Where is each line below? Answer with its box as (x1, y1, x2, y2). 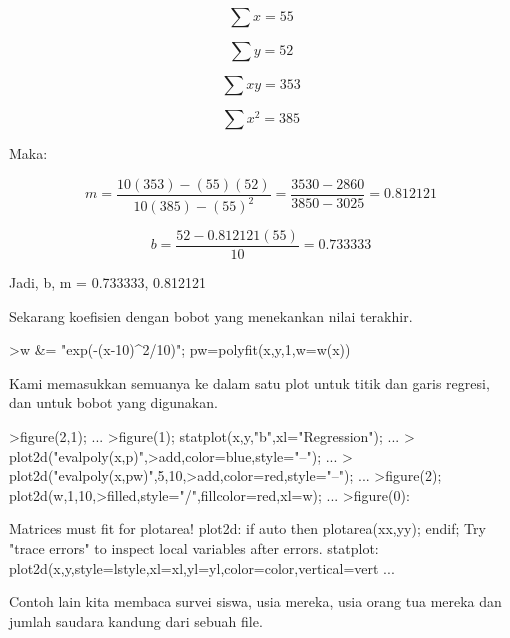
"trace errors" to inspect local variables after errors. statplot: (9, 538, 379, 558)
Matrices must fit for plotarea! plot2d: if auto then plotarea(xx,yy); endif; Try (9, 518, 486, 539)
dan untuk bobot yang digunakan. (9, 392, 218, 413)
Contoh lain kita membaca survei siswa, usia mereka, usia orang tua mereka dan (9, 591, 502, 612)
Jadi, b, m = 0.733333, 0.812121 (9, 272, 206, 293)
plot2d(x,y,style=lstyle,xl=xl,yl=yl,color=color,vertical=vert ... (9, 557, 395, 578)
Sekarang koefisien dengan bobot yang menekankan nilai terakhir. (9, 305, 413, 326)
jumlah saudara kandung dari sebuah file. (9, 610, 263, 631)
